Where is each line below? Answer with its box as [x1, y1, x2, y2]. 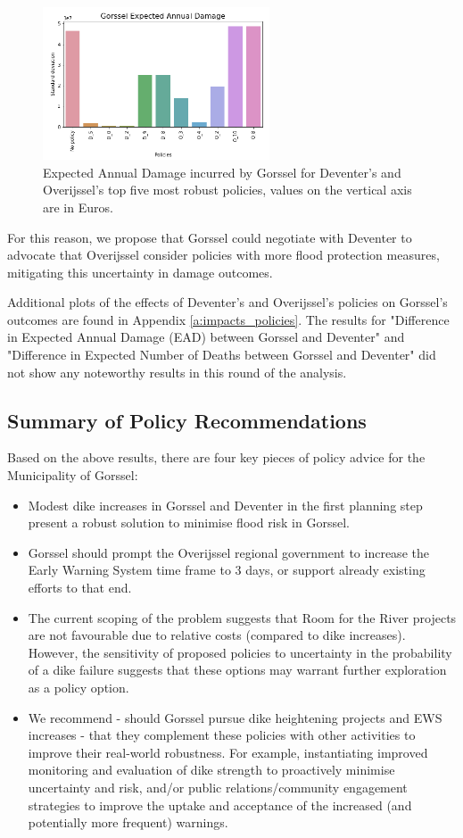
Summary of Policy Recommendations [7, 406, 367, 434]
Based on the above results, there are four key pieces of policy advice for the [7, 448, 426, 467]
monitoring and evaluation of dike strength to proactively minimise [28, 760, 395, 779]
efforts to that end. [28, 578, 132, 597]
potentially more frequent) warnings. [28, 813, 228, 832]
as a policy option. [28, 677, 129, 696]
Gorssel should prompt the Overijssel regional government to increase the [28, 543, 429, 561]
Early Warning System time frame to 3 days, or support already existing [28, 560, 426, 579]
